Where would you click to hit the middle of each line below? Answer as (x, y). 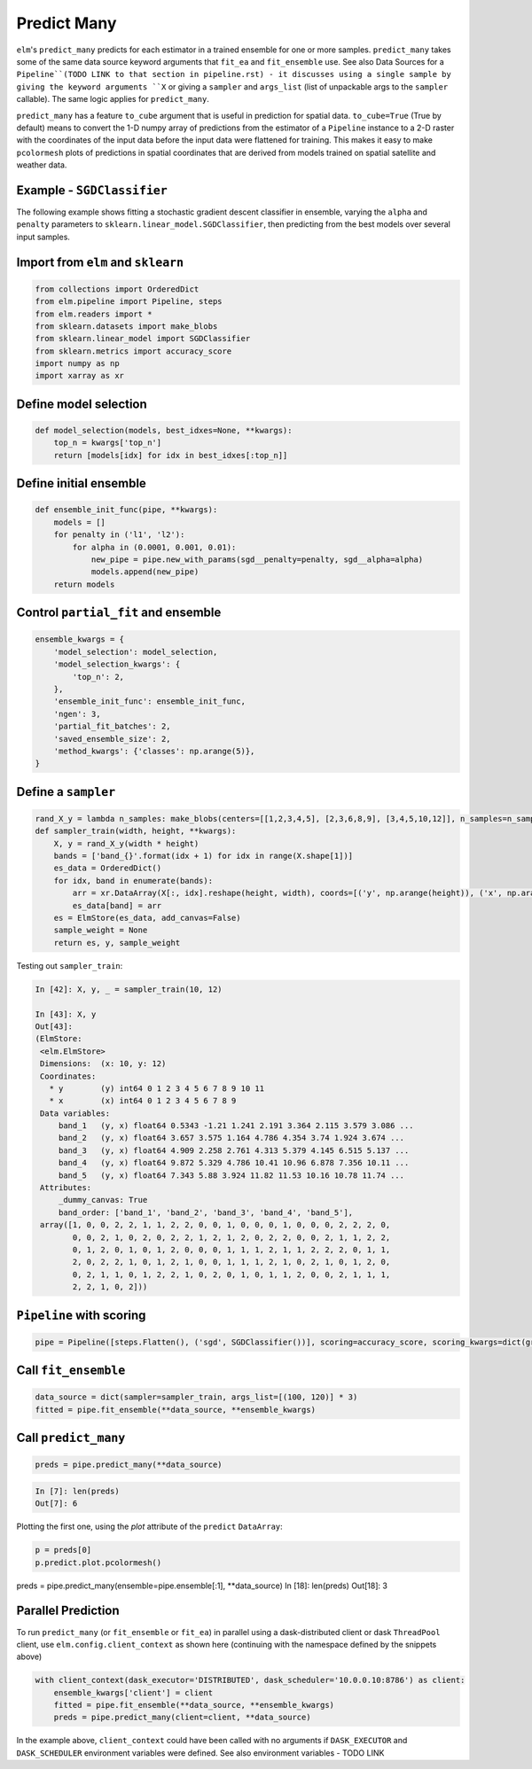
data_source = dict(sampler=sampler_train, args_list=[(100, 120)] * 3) (196, 1397)
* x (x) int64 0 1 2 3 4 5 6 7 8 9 (143, 1101)
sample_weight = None (101, 930)
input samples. (43, 237)
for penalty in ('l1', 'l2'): (119, 535)
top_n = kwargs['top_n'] (108, 443)
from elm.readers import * (94, 314)
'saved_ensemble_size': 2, (113, 739)
